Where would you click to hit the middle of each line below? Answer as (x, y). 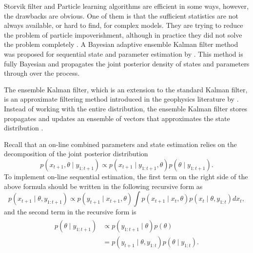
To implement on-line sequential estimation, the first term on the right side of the (126, 176)
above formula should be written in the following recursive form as (103, 186)
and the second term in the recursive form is (70, 212)
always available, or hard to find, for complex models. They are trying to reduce (124, 25)
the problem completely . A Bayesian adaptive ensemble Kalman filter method (121, 44)
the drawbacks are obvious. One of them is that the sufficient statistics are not (121, 15)
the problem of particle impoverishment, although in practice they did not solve (123, 34)
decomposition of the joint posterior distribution (76, 154)
